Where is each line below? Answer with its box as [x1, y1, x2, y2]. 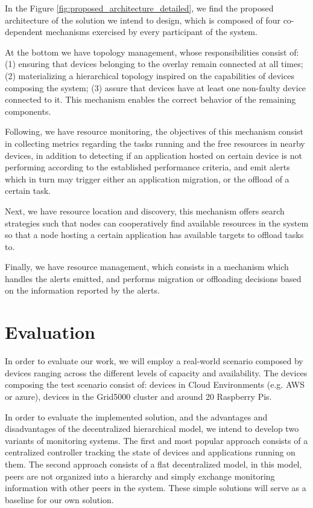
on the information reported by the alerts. [5, 284, 160, 297]
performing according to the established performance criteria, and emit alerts [5, 161, 290, 173]
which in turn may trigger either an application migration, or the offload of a [5, 172, 289, 185]
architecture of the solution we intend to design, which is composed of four [5, 13, 280, 26]
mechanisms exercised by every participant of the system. [45, 25, 258, 38]
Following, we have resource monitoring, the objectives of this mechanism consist [5, 125, 304, 138]
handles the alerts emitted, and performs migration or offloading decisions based [5, 272, 302, 285]
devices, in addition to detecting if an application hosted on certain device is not [5, 149, 303, 161]
